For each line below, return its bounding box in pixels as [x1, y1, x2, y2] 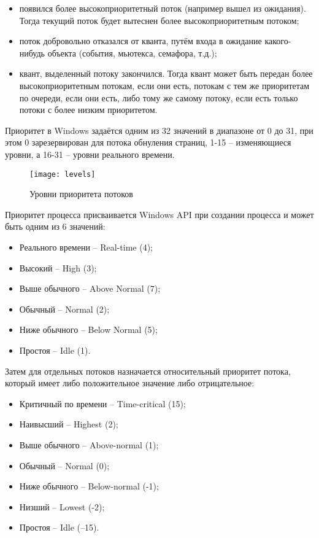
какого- [264, 34, 291, 47]
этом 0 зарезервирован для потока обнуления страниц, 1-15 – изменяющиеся [5, 136, 291, 149]
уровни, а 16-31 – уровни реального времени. [5, 147, 175, 160]
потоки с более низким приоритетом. [19, 103, 158, 116]
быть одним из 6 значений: [5, 220, 106, 233]
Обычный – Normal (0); [19, 459, 110, 472]
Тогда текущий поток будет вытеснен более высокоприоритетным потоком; [19, 14, 299, 26]
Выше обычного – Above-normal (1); [19, 438, 159, 451]
